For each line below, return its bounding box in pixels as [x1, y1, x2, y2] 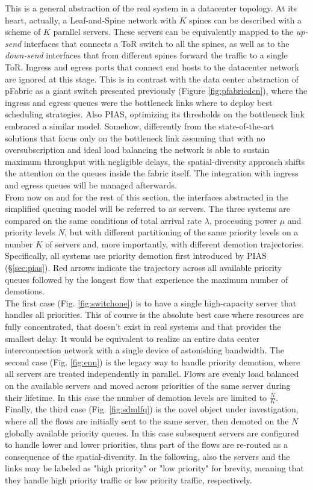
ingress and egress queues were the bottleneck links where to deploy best [5, 96, 273, 108]
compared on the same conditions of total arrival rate [5, 214, 202, 226]
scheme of [5, 25, 41, 38]
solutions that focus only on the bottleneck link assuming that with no [5, 131, 265, 144]
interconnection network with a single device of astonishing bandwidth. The [5, 344, 284, 356]
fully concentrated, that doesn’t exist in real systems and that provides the [5, 320, 281, 333]
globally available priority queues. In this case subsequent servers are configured [5, 426, 299, 439]
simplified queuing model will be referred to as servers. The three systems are [5, 202, 291, 215]
